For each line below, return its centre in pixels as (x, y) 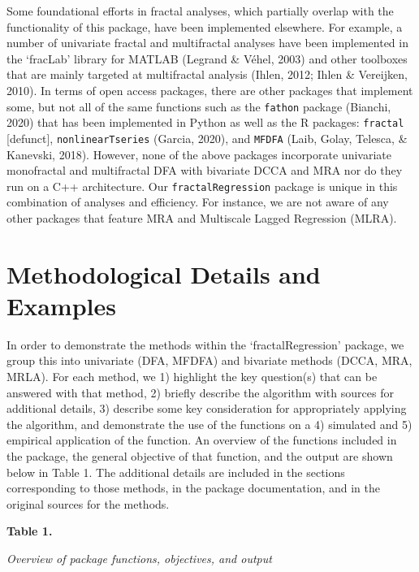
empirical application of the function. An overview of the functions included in (202, 440)
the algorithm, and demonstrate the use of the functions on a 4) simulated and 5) (209, 424)
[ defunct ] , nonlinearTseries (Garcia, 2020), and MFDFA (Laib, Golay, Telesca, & (207, 138)
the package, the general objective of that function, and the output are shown (200, 456)
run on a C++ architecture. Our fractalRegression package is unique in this (202, 186)
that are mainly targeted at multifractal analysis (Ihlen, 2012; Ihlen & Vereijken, (207, 74)
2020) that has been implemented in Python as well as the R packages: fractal (205, 122)
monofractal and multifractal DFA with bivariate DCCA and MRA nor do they (205, 170)
